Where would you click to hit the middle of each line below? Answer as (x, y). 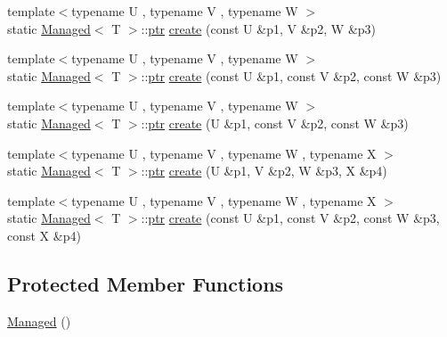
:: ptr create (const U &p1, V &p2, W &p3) (259, 28)
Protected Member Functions (146, 283)
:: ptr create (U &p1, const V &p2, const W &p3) (275, 123)
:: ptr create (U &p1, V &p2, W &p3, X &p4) (264, 171)
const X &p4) (44, 235)
